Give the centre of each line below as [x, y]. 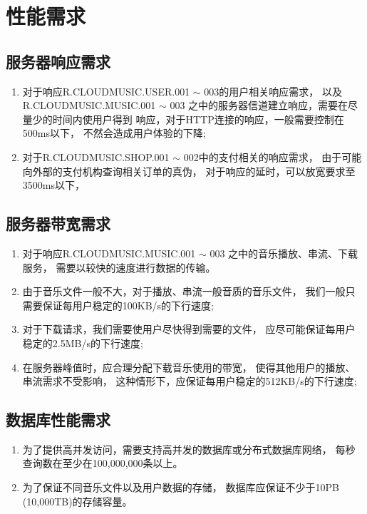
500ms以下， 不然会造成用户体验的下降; [114, 133]
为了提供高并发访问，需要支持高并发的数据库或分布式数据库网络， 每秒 [189, 449]
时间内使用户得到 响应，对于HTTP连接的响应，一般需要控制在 [198, 119]
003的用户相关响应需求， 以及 [273, 91]
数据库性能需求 [58, 420]
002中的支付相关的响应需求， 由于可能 [273, 156]
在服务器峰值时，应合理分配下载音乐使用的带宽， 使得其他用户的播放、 [189, 367]
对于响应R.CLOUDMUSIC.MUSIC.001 [109, 253]
